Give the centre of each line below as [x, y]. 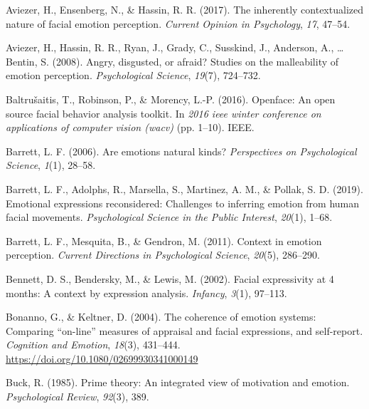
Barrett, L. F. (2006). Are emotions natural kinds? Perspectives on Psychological [181, 151]
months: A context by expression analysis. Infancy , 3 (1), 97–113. [146, 292]
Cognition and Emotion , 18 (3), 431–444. [93, 345]
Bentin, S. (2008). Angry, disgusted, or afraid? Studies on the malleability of [172, 61]
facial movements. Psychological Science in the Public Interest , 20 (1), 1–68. [169, 217]
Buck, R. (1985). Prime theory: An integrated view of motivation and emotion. [178, 382]
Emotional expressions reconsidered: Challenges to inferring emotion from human [183, 203]
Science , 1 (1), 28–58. [51, 165]
